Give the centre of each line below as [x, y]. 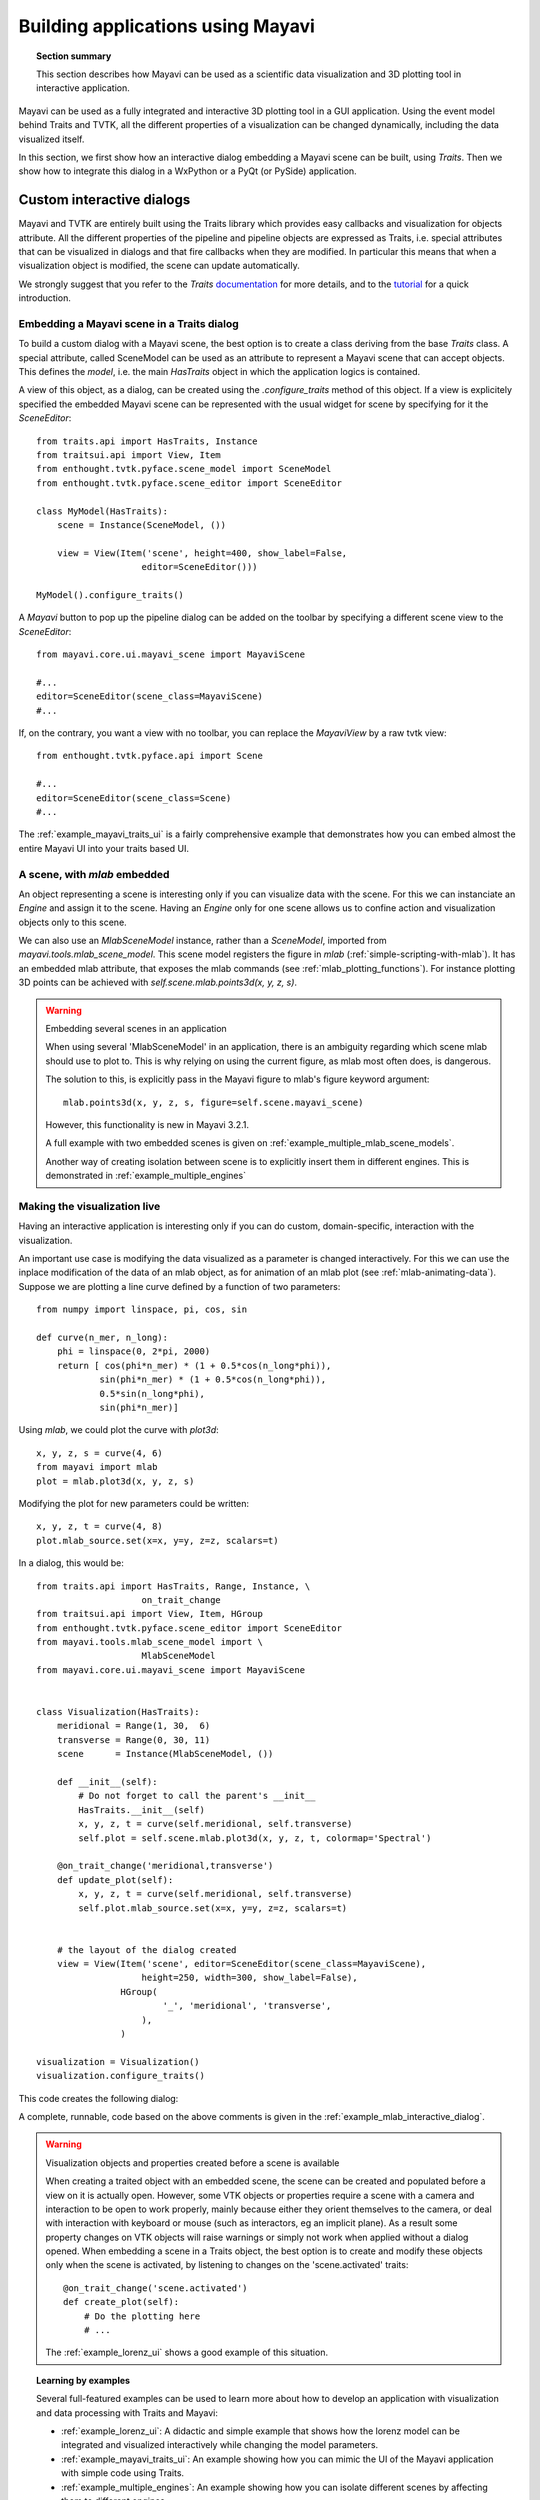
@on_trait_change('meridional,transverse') [165, 1866]
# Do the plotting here [142, 2316]
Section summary [74, 56]
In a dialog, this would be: [71, 1563]
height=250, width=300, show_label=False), [250, 1978]
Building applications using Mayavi [166, 26]
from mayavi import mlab [97, 1467]
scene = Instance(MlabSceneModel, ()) [165, 1754]
